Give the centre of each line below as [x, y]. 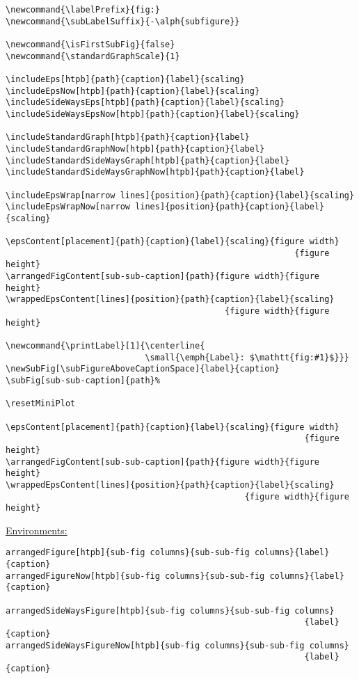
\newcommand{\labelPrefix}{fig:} [83, 10]
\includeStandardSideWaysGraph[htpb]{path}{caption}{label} [148, 160]
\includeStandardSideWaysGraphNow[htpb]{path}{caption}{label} [155, 172]
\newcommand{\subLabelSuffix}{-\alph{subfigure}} [123, 21]
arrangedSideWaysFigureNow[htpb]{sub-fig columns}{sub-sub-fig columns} [177, 645]
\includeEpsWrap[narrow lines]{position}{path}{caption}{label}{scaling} [180, 195]
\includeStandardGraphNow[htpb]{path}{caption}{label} [135, 149]
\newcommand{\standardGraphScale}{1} [93, 56]
